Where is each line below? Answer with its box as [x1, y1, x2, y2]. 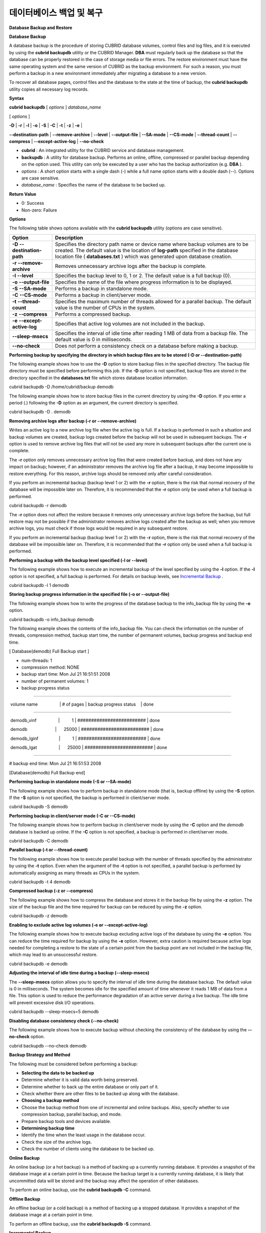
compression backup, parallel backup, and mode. [21, 1111, 122, 1117]
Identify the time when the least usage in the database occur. [21, 1132, 146, 1138]
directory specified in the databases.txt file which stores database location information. [9, 375, 188, 381]
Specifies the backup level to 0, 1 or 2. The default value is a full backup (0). [55, 272, 232, 279]
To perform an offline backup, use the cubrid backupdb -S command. [9, 1221, 152, 1227]
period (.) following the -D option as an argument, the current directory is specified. [9, 400, 179, 406]
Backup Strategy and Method [9, 1052, 71, 1058]
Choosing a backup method [21, 1097, 79, 1103]
